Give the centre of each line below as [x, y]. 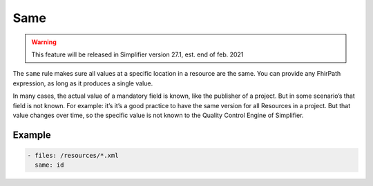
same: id [49, 165]
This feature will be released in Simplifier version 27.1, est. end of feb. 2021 [137, 54]
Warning [44, 42]
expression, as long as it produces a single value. [83, 83]
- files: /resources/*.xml [73, 155]
